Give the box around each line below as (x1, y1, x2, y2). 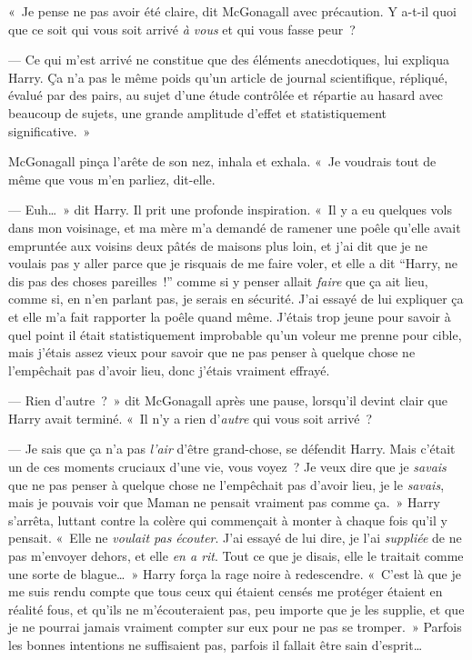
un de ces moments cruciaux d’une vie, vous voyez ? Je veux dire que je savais (8, 457, 447, 476)
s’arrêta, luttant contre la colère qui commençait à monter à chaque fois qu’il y (8, 510, 447, 529)
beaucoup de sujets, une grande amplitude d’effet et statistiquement (8, 103, 387, 122)
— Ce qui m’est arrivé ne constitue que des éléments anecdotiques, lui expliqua (8, 50, 449, 69)
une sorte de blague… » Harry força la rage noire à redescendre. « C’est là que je (8, 564, 461, 583)
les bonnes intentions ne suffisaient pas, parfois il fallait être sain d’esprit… (8, 635, 423, 654)
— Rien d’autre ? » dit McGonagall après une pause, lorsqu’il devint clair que (8, 391, 447, 410)
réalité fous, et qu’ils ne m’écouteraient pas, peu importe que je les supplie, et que (8, 599, 465, 618)
